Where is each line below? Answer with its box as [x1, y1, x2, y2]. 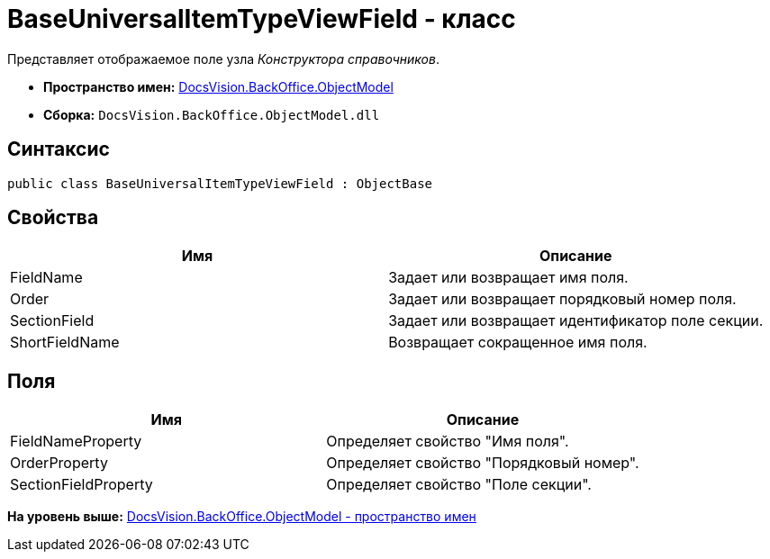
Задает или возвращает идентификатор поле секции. [388, 311, 764, 330]
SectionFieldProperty [10, 475, 153, 494]
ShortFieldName [10, 333, 120, 352]
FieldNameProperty [10, 432, 142, 451]
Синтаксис [7, 138, 110, 161]
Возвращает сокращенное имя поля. [388, 333, 648, 352]
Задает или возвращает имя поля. [388, 268, 629, 287]
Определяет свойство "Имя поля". [326, 432, 569, 451]
